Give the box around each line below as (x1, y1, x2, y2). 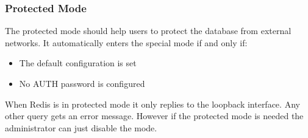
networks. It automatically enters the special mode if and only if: (5, 36, 248, 49)
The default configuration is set (19, 57, 137, 69)
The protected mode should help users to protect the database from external (5, 24, 292, 37)
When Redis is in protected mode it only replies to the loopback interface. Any (5, 97, 300, 110)
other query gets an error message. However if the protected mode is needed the (5, 109, 304, 122)
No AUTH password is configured (19, 77, 145, 89)
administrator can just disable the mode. (5, 121, 157, 134)
